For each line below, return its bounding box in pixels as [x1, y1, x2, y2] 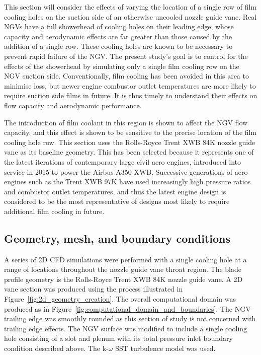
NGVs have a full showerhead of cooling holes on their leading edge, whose [4, 21, 234, 32]
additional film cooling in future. [4, 205, 105, 216]
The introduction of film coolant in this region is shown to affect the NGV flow [4, 117, 248, 127]
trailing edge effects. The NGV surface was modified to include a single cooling [4, 323, 247, 333]
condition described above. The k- [4, 343, 109, 353]
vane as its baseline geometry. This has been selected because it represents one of [4, 147, 254, 157]
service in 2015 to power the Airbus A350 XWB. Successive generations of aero [4, 166, 248, 177]
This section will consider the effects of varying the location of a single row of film [4, 2, 257, 12]
